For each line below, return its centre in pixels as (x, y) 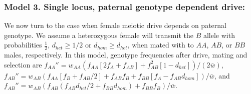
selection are (23, 64)
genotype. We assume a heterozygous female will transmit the (99, 35)
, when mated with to (161, 45)
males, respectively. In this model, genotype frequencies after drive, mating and (126, 55)
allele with (219, 35)
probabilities (23, 45)
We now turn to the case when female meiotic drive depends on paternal (115, 25)
